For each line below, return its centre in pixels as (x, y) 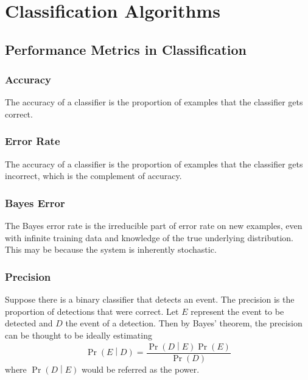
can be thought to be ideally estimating (79, 335)
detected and (29, 323)
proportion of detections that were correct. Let (92, 311)
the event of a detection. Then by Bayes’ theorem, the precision (184, 323)
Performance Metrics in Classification (126, 49)
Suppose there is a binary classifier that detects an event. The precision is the (150, 299)
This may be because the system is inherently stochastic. (111, 249)
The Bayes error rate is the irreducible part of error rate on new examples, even (154, 226)
